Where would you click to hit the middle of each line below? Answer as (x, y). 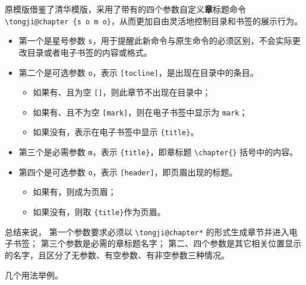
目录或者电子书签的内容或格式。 (89, 52)
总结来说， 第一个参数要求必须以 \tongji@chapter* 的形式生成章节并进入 (147, 231)
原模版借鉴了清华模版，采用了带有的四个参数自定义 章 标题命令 (125, 9)
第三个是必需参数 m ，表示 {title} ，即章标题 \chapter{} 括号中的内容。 (158, 152)
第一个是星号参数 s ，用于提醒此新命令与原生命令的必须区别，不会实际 (155, 41)
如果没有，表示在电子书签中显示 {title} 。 (116, 132)
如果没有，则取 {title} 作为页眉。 (99, 212)
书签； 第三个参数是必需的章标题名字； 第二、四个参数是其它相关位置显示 (157, 243)
